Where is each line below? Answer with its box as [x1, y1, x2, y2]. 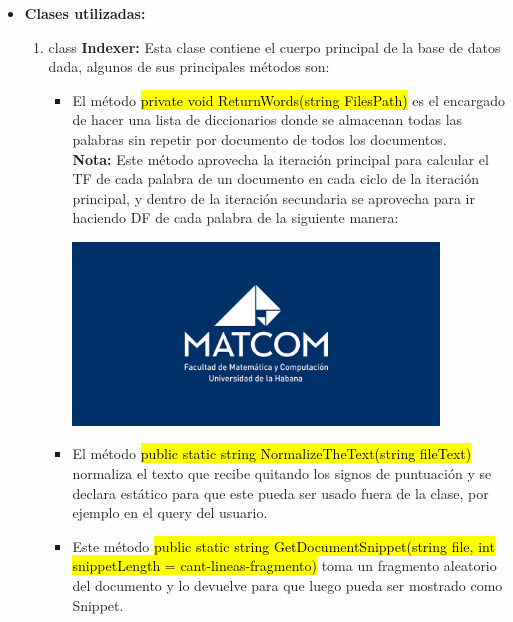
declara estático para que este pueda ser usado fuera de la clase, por [72, 482, 489, 503]
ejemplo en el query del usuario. [72, 502, 268, 523]
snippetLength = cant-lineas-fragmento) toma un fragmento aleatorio [72, 555, 497, 576]
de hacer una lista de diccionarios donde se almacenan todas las [72, 109, 463, 130]
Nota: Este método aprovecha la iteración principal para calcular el [72, 148, 489, 169]
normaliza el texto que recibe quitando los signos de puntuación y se [72, 462, 492, 483]
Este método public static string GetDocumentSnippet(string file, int [72, 535, 495, 556]
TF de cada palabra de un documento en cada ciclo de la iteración [72, 168, 480, 189]
